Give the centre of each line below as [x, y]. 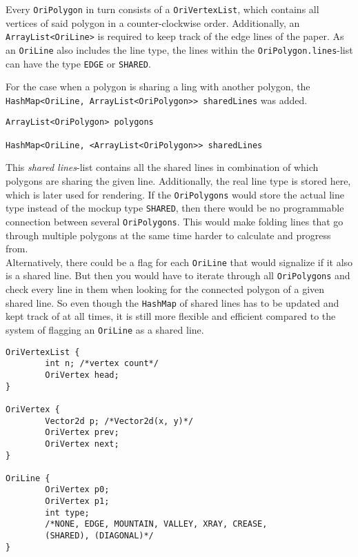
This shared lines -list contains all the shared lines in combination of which [162, 167]
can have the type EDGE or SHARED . [78, 63]
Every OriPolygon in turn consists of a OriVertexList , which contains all [162, 9]
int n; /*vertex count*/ [102, 364]
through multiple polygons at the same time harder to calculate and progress [168, 235]
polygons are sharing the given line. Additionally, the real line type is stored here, [178, 181]
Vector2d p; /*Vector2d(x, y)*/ [119, 421]
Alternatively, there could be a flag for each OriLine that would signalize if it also [179, 262]
